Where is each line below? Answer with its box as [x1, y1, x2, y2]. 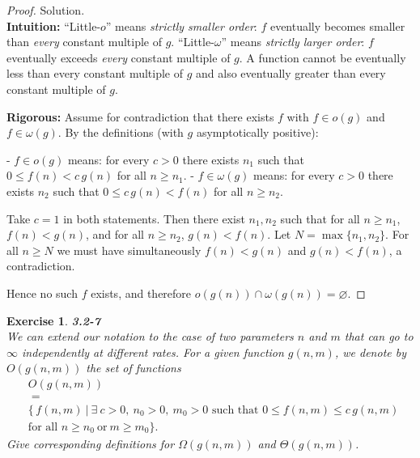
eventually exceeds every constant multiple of [6, 49, 231, 66]
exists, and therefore [91, 284, 192, 301]
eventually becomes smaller [269, 17, 405, 34]
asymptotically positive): [196, 124, 319, 141]
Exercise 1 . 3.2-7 [6, 312, 101, 329]
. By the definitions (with [57, 124, 184, 141]
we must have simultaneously [57, 241, 202, 258]
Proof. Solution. [6, 2, 85, 18]
